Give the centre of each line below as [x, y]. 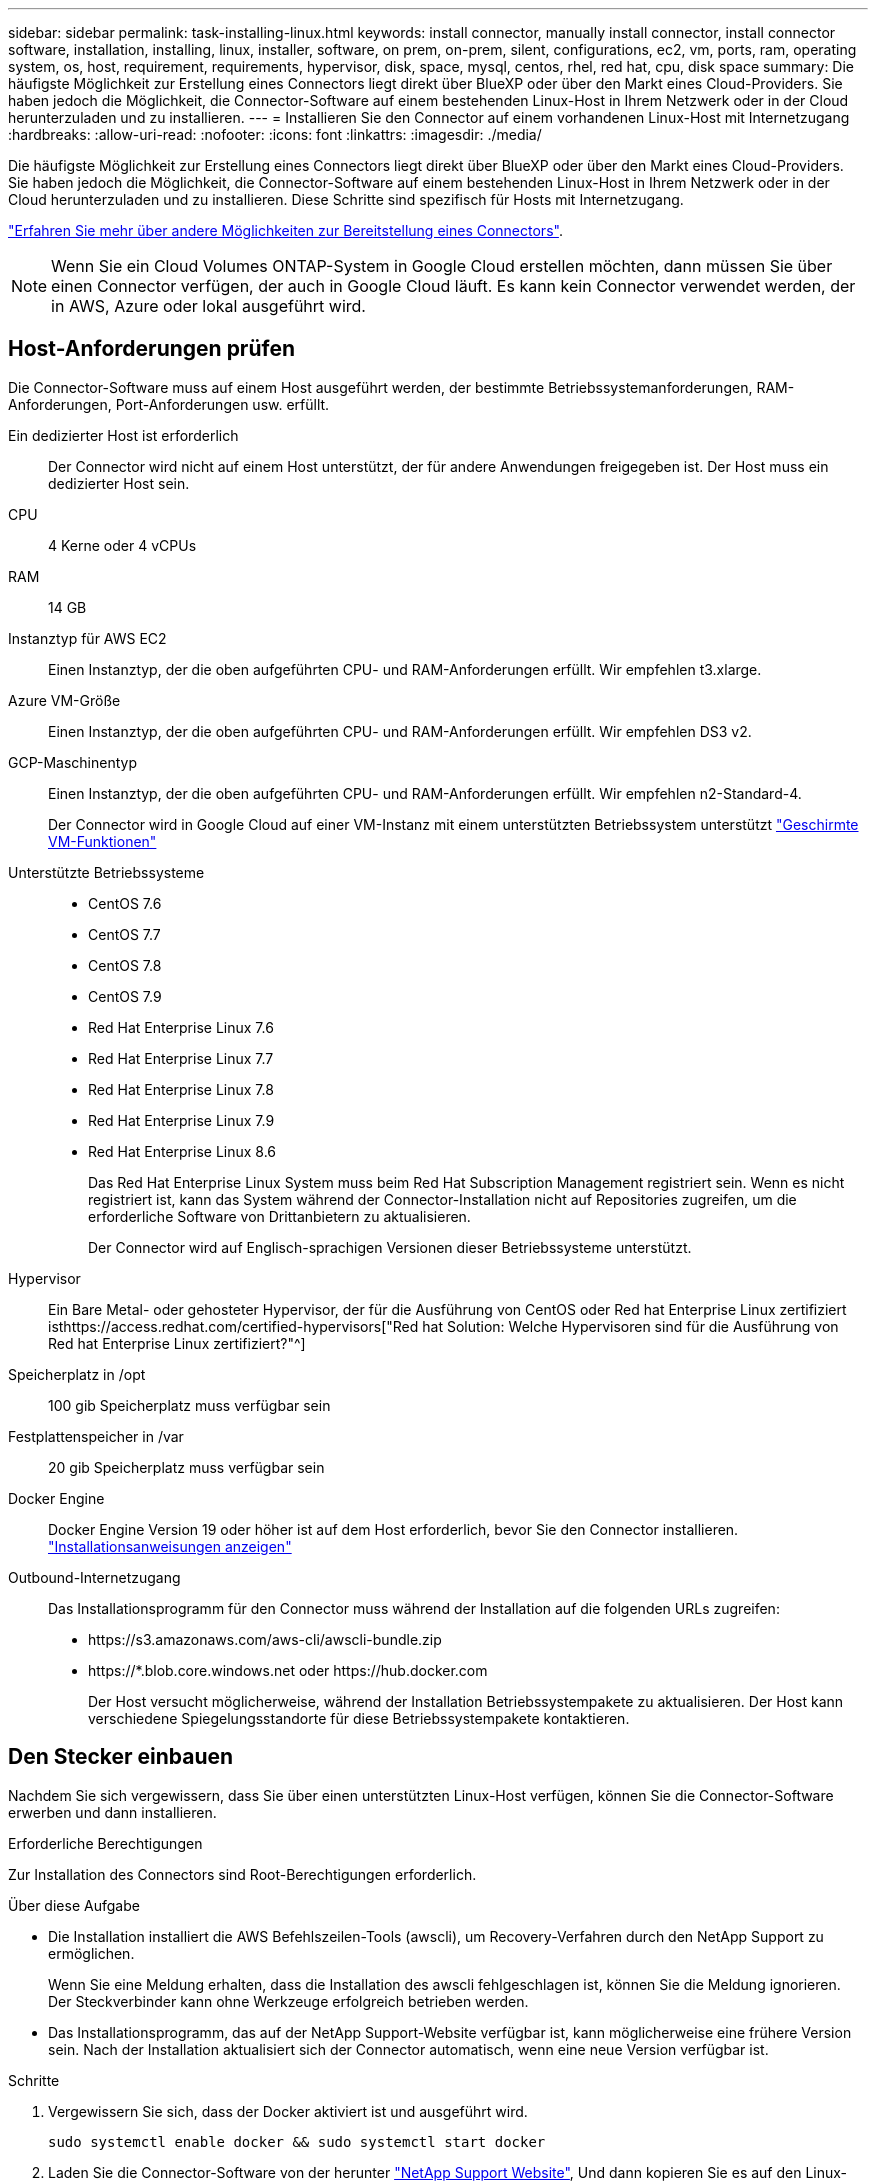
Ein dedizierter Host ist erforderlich [123, 435]
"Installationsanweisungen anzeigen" [170, 1546]
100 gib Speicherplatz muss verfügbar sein [189, 1405]
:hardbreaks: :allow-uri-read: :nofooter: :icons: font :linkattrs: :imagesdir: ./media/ [275, 134]
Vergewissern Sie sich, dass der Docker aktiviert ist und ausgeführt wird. [288, 2111]
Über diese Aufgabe [74, 1905]
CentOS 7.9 [125, 996]
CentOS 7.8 [125, 965]
